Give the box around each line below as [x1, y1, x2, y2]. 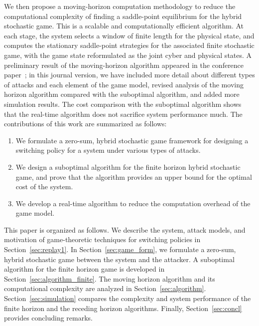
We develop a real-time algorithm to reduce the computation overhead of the [15, 198, 251, 208]
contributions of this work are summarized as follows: [4, 118, 167, 129]
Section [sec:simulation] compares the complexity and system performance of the [4, 293, 251, 304]
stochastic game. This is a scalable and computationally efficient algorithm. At [4, 20, 244, 31]
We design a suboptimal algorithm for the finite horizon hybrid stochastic [15, 161, 241, 172]
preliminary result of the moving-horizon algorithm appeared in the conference [4, 59, 244, 70]
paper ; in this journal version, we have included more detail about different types [4, 69, 255, 80]
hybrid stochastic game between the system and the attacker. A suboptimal [4, 254, 235, 264]
